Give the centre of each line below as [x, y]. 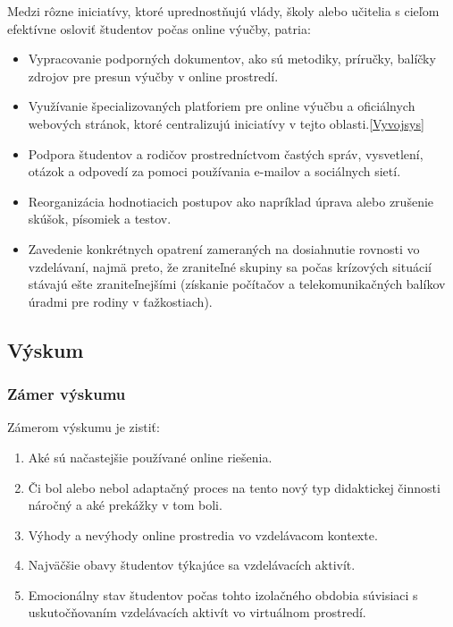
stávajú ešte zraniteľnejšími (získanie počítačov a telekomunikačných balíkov [237, 284]
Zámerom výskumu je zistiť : [84, 427]
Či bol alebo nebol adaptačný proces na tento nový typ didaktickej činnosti [234, 487]
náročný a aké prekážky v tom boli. [125, 505]
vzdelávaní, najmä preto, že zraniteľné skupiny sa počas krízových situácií [230, 266]
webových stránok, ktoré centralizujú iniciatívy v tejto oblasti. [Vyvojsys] [226, 123]
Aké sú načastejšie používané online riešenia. [150, 457]
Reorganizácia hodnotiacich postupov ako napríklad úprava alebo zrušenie [231, 201]
